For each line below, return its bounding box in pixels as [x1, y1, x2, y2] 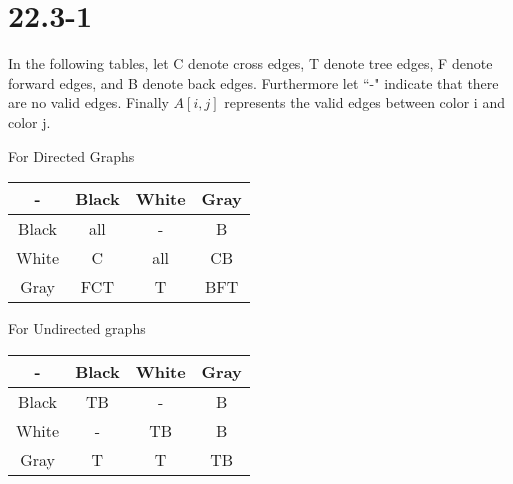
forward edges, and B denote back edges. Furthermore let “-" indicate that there [8, 72, 499, 93]
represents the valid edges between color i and [224, 92, 505, 113]
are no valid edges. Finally [8, 92, 169, 113]
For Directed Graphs [8, 145, 135, 166]
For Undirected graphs [8, 318, 146, 339]
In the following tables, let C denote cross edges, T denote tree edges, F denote [8, 53, 493, 74]
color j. [8, 111, 51, 132]
